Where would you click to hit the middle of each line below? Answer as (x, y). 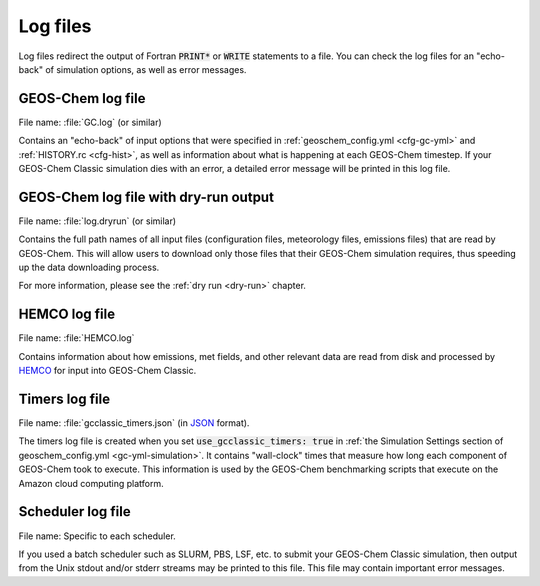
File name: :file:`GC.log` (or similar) (90, 122)
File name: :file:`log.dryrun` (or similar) (97, 221)
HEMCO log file (66, 314)
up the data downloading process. (89, 267)
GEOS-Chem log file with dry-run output (146, 196)
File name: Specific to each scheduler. (97, 536)
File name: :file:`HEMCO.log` (76, 338)
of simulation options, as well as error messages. (146, 69)
